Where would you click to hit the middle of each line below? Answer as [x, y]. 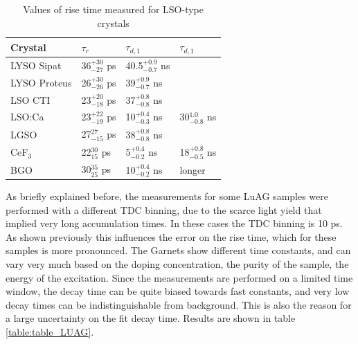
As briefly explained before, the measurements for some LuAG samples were [167, 196]
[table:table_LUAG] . [50, 331]
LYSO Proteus [41, 82]
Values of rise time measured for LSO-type [113, 9]
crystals [113, 22]
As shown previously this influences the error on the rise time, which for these [171, 236]
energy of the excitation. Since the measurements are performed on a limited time [179, 277]
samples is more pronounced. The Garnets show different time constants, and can [178, 250]
